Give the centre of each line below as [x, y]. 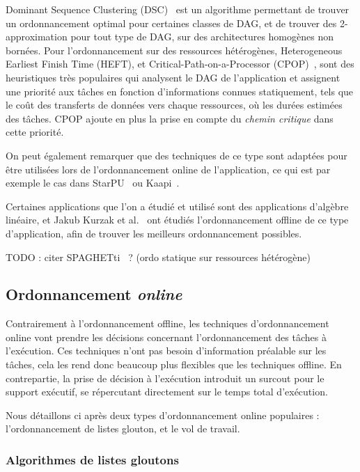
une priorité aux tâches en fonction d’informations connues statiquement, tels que [180, 91]
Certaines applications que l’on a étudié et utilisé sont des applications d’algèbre [177, 206]
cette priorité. [35, 132]
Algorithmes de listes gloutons [92, 459]
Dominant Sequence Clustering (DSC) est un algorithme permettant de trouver [178, 9]
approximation [37, 37]
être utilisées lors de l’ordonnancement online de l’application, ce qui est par [168, 169]
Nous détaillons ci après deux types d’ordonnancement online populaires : [163, 415]
